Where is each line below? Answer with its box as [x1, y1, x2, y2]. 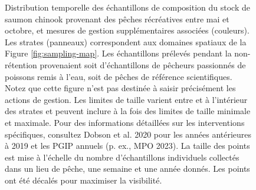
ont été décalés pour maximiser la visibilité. [5, 174, 162, 186]
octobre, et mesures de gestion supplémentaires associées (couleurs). [5, 24, 250, 36]
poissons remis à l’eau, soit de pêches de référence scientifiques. [5, 70, 232, 82]
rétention [5, 58, 37, 71]
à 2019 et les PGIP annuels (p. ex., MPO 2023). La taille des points [5, 139, 250, 152]
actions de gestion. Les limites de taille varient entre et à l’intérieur [5, 93, 248, 105]
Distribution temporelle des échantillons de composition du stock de [5, 1, 250, 13]
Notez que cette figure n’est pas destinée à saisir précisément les [5, 82, 236, 94]
